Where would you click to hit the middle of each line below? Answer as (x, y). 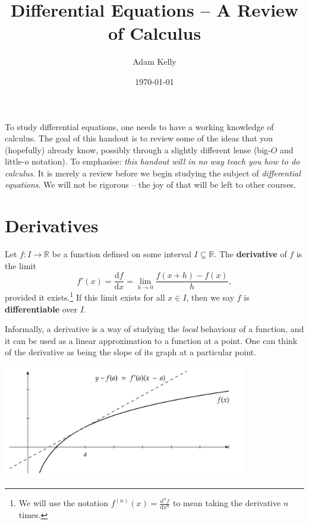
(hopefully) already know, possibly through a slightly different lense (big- (138, 149)
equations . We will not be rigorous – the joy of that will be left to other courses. (150, 184)
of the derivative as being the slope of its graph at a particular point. (131, 352)
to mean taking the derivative (227, 503)
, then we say (210, 297)
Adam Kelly (154, 61)
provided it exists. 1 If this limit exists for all (85, 296)
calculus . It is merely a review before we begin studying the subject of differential (153, 173)
